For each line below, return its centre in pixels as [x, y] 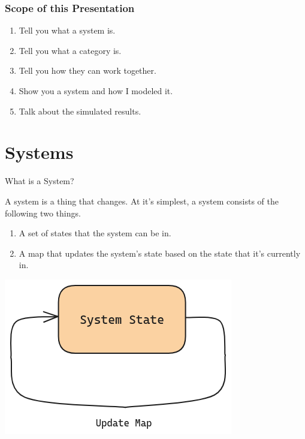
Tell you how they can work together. [87, 70]
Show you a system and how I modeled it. [96, 91]
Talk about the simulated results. [80, 111]
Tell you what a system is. [67, 30]
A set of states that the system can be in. [95, 233]
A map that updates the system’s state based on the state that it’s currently [160, 253]
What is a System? [40, 181]
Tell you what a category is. [70, 50]
